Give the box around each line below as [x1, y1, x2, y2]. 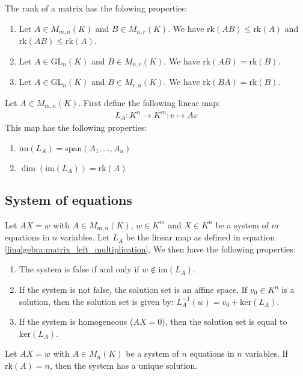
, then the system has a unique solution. [49, 359, 198, 371]
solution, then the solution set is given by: [19, 295, 174, 307]
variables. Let [60, 231, 110, 243]
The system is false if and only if [19, 263, 139, 275]
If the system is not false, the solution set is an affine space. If [19, 283, 248, 296]
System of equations [5, 190, 132, 208]
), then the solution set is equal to [162, 315, 287, 328]
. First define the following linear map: [78, 96, 220, 108]
